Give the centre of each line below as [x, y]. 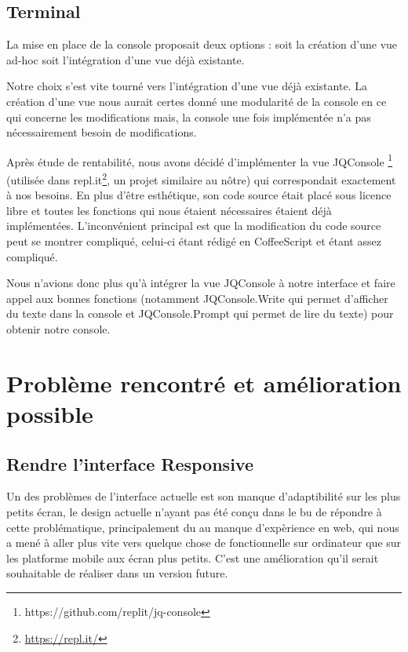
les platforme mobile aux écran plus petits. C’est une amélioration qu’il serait [193, 557]
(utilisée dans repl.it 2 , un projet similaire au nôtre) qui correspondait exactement [201, 178]
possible [50, 413]
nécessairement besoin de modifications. [102, 132]
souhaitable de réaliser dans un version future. [117, 573]
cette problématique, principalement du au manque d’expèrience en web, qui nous [203, 527]
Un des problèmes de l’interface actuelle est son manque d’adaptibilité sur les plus [204, 496]
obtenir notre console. [58, 329]
